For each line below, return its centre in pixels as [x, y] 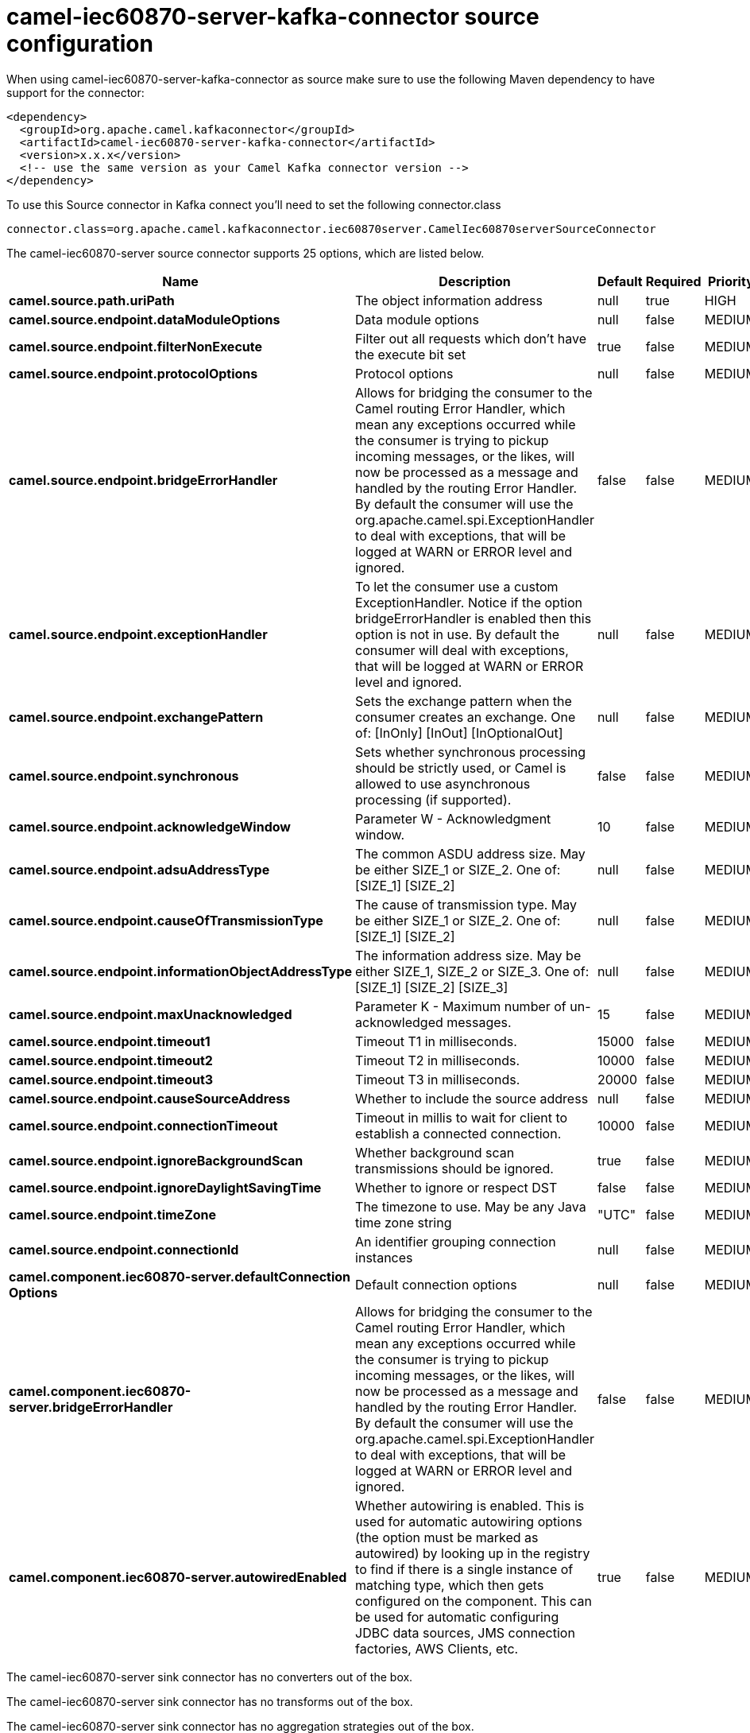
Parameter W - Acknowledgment [453, 818]
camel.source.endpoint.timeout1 [110, 1041]
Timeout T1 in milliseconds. [436, 1041]
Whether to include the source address [472, 1098]
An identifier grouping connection [456, 1241]
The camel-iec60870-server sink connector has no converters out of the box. [210, 1677]
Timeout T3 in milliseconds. [438, 1079]
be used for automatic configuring [457, 1617]
